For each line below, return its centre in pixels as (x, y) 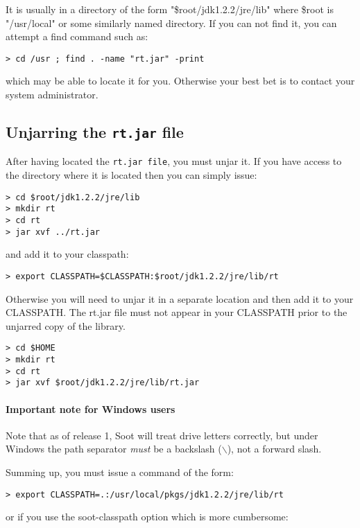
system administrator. (52, 95)
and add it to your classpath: (67, 254)
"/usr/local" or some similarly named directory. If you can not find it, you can (171, 23)
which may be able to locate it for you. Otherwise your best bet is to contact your (180, 81)
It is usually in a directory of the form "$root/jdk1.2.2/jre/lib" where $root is (170, 9)
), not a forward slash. (274, 449)
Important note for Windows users (91, 408)
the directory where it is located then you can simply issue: (131, 175)
